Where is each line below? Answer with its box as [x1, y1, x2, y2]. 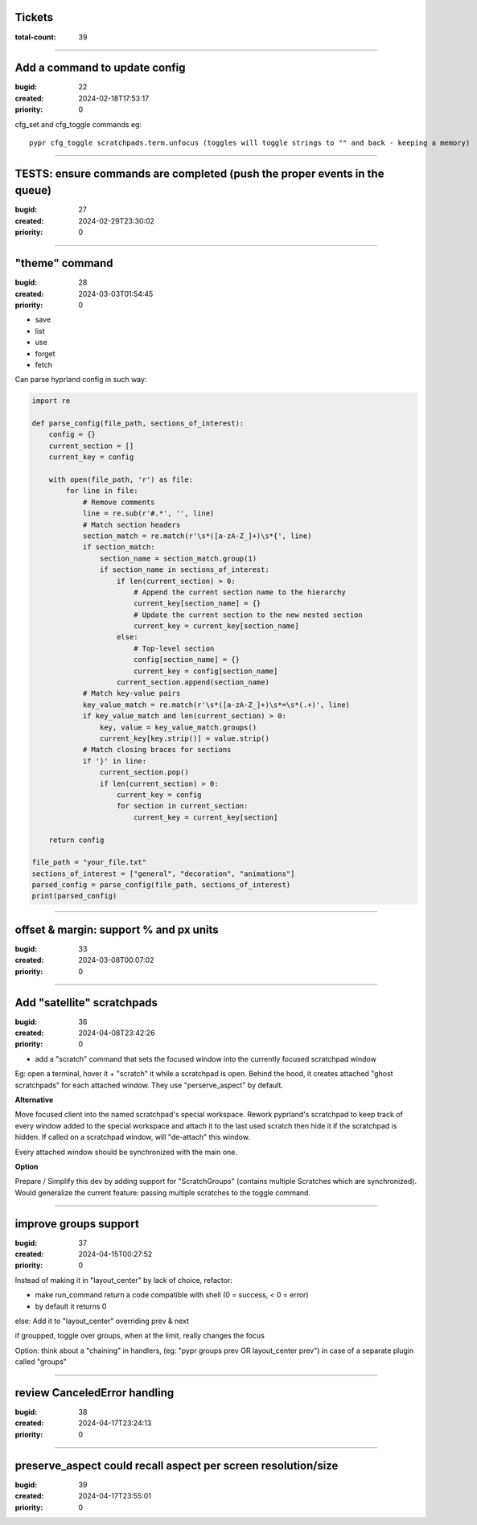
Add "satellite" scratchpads [14, 996, 158, 1009]
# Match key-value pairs [82, 689, 181, 698]
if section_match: [82, 543, 156, 552]
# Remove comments [82, 497, 156, 507]
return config [48, 835, 105, 845]
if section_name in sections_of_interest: [99, 565, 269, 574]
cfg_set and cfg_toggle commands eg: [14, 119, 142, 129]
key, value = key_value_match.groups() [99, 722, 257, 732]
